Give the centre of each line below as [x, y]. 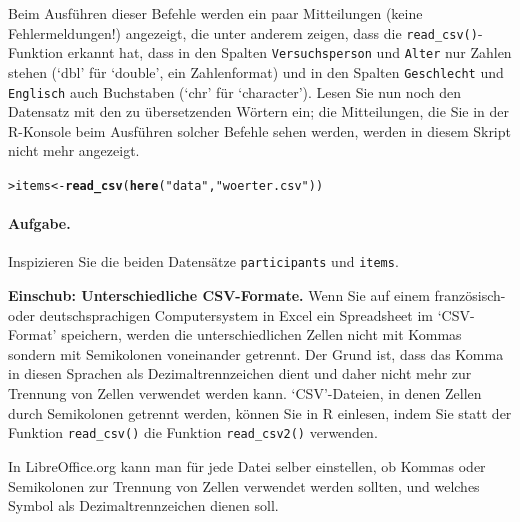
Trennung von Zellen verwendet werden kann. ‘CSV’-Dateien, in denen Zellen [245, 393]
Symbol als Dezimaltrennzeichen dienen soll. [143, 505]
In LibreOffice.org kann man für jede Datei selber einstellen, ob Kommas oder [247, 465]
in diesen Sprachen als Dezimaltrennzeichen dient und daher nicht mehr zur [240, 373]
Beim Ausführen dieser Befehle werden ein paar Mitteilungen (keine [215, 13]
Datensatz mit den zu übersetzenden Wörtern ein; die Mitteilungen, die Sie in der [259, 111]
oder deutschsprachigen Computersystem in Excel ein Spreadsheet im [220, 314]
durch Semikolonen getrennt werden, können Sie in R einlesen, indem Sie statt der [260, 412]
